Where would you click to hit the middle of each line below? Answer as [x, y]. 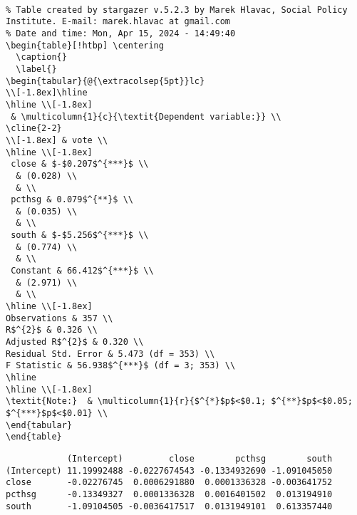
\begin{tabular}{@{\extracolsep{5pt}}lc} [105, 81]
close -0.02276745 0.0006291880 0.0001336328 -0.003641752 [169, 483]
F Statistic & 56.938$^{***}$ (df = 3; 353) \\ [121, 366]
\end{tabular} [39, 425]
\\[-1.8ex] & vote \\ [57, 140]
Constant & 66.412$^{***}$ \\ [82, 271]
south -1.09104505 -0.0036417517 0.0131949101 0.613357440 [169, 506]
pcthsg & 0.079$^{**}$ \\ [72, 200]
